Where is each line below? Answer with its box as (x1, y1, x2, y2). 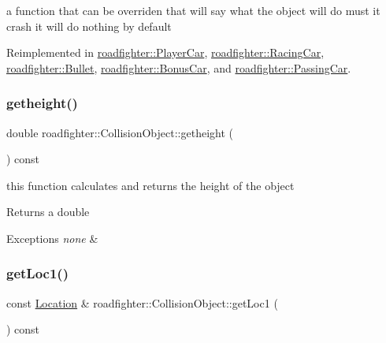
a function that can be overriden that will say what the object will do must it (6, 2, 380, 18)
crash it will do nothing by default (6, 17, 172, 34)
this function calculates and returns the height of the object (6, 177, 295, 193)
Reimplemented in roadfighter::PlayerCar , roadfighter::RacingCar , (6, 44, 325, 61)
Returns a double (6, 203, 90, 220)
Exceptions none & (6, 229, 98, 246)
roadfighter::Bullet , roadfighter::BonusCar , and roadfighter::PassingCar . (6, 59, 351, 76)
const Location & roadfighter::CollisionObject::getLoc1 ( (6, 294, 278, 311)
